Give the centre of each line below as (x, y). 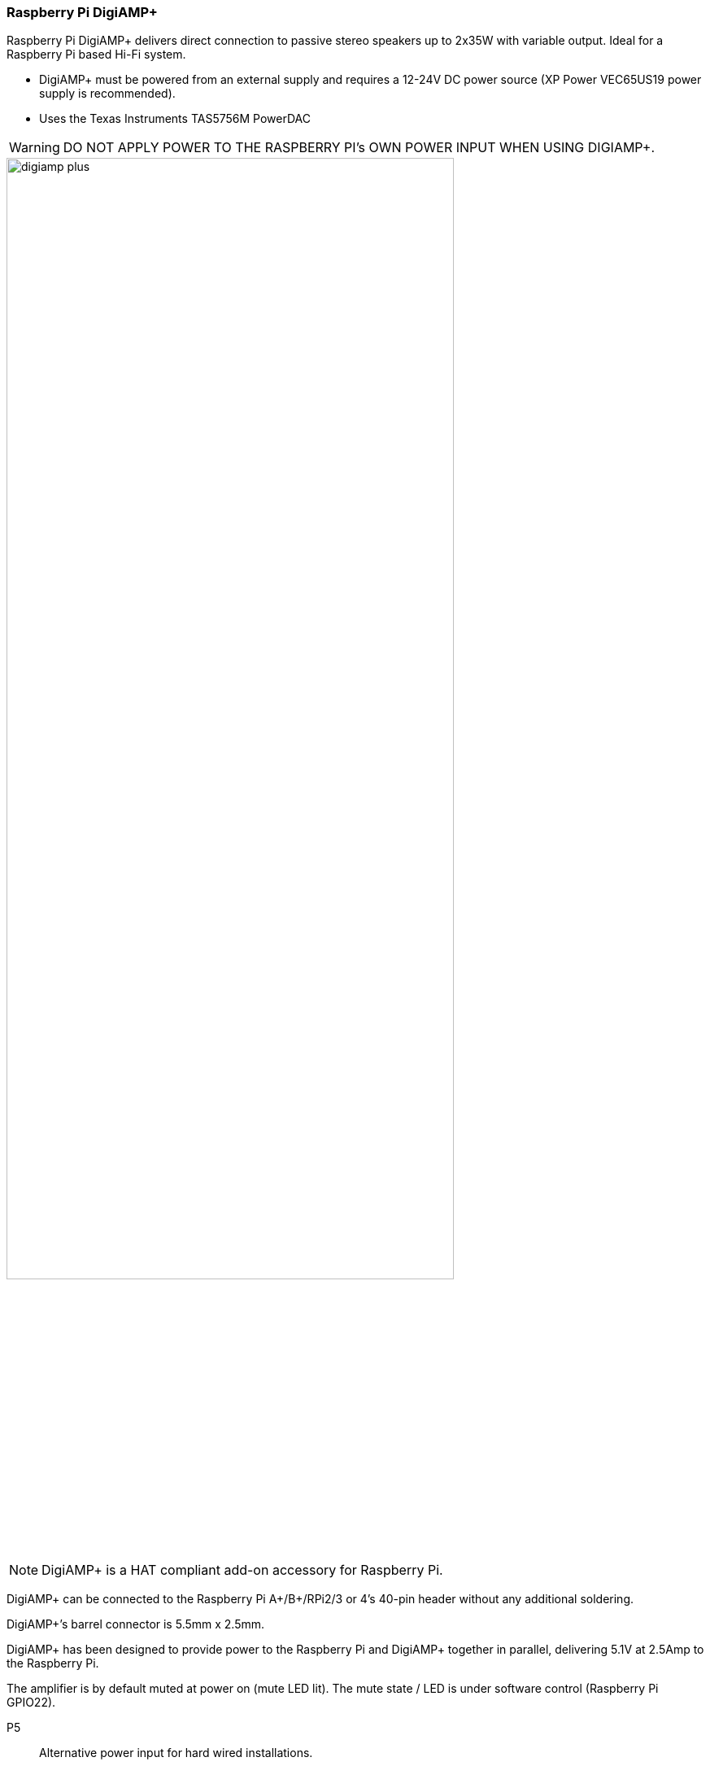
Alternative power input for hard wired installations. (176, 1752)
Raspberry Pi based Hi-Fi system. (96, 55)
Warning (35, 148)
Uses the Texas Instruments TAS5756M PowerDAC (175, 119)
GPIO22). (31, 1702)
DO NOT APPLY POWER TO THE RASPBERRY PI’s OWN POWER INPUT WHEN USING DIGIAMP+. (359, 148)
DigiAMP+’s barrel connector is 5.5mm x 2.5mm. (136, 1624)
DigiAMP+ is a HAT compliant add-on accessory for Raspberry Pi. (242, 1569)
